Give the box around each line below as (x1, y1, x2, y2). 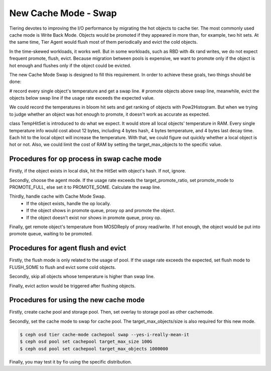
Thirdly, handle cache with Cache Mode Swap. (9, 194, 106, 200)
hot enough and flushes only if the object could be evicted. (9, 62, 131, 68)
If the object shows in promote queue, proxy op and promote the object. (26, 208, 175, 214)
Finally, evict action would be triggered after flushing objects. (9, 283, 136, 289)
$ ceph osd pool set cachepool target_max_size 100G (20, 339, 153, 344)
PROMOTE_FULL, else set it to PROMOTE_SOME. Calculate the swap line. (9, 184, 162, 191)
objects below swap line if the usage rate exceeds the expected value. (9, 95, 155, 101)
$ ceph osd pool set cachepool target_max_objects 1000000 (20, 346, 168, 351)
